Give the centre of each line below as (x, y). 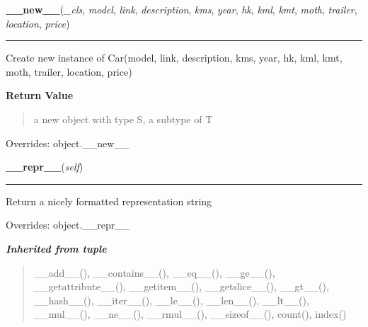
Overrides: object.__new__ (68, 143)
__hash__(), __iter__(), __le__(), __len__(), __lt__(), (171, 300)
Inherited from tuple (56, 248)
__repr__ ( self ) (45, 167)
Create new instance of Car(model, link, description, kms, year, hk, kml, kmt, (174, 58)
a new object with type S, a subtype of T (123, 119)
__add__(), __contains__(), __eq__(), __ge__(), (154, 272)
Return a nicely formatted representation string (109, 201)
